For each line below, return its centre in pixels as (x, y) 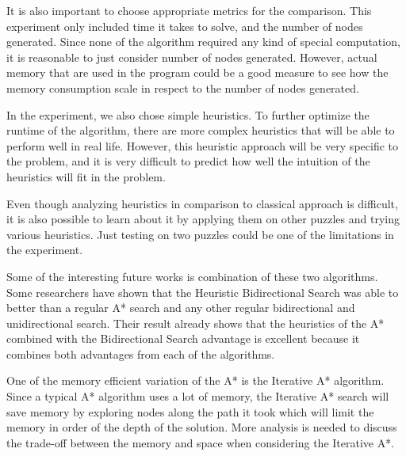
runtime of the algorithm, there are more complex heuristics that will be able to (201, 130)
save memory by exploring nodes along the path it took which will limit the (190, 411)
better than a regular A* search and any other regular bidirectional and (181, 308)
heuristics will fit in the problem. (86, 176)
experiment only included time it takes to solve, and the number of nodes (185, 26)
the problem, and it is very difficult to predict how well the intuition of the (188, 161)
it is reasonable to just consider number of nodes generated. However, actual (192, 57)
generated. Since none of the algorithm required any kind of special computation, (203, 42)
